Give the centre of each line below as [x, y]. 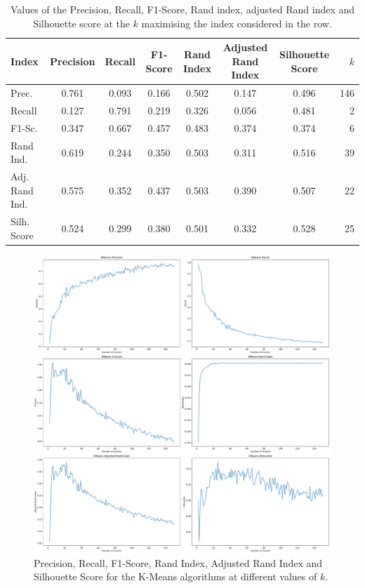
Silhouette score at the [81, 23]
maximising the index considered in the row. [237, 23]
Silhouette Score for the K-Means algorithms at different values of [175, 576]
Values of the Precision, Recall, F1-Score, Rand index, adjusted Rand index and [182, 9]
